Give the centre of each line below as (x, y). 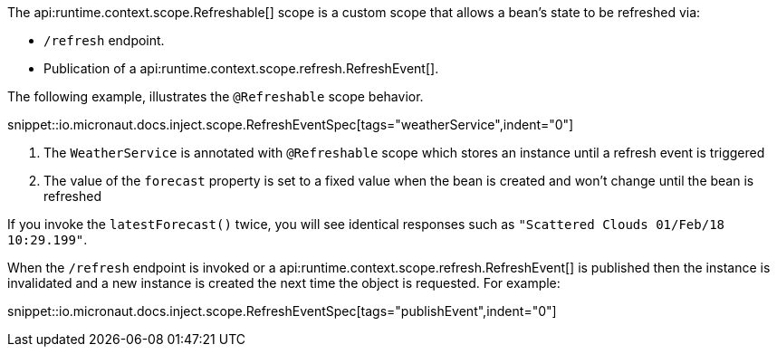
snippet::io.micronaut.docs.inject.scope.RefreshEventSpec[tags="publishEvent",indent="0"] (282, 311)
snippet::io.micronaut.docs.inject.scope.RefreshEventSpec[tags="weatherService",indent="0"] (291, 124)
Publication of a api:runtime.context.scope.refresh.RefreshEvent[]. (241, 68)
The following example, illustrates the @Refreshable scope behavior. (216, 96)
